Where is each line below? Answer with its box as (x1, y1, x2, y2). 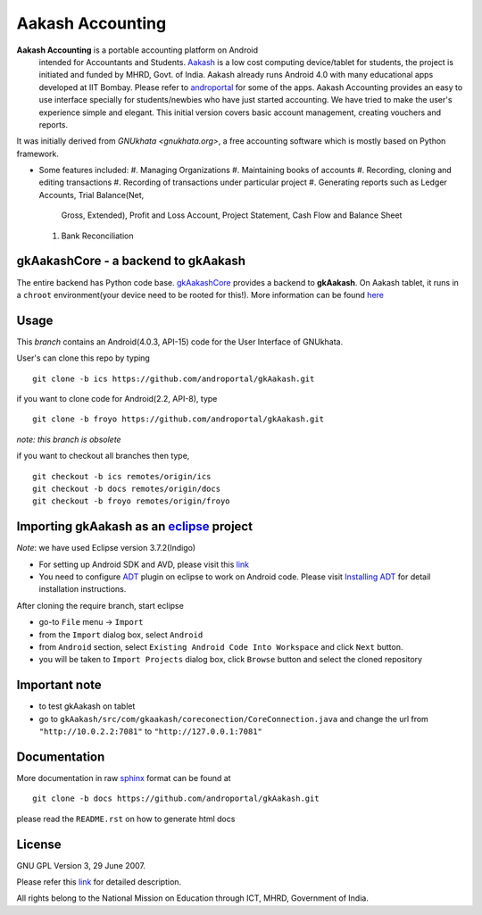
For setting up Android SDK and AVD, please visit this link (38, 559, 250, 570)
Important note (16, 678, 102, 693)
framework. (16, 148, 60, 159)
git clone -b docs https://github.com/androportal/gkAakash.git (32, 794, 320, 803)
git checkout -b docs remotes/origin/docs (32, 483, 221, 494)
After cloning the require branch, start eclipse (16, 600, 185, 611)
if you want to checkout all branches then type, (16, 451, 190, 462)
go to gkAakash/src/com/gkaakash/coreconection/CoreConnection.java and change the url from (38, 713, 428, 724)
